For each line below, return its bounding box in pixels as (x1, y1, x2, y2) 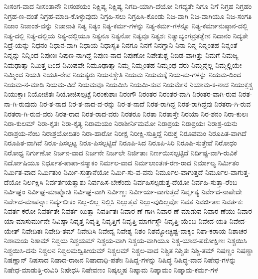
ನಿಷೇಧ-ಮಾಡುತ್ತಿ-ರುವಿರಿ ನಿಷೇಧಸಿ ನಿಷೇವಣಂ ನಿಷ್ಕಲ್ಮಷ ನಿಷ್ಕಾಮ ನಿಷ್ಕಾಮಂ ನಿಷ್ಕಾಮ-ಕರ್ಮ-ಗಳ (4, 265, 218, 275)
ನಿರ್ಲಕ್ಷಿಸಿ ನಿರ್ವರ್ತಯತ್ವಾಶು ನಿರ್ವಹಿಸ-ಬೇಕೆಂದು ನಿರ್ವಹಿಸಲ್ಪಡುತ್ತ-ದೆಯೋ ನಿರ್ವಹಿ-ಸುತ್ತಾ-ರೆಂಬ (23, 176, 238, 187)
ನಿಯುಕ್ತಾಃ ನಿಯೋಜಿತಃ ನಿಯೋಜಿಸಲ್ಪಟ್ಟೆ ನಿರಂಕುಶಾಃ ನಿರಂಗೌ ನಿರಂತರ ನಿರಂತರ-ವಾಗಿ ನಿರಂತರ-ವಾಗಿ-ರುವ (4, 89, 237, 99)
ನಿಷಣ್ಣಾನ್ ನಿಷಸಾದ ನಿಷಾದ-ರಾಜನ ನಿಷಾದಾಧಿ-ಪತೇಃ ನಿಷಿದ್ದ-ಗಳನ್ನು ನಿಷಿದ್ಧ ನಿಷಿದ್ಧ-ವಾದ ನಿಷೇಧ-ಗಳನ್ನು (4, 255, 237, 265)
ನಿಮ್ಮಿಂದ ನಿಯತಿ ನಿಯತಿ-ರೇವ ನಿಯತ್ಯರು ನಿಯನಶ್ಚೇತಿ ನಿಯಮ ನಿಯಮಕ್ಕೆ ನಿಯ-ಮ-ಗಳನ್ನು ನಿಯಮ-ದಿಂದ (4, 69, 242, 80)
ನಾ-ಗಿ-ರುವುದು (4, 98, 37, 109)
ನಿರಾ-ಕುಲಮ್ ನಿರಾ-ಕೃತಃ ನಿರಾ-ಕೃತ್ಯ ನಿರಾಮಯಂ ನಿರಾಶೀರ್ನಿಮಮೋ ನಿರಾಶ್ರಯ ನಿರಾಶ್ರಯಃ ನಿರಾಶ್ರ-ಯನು (4, 118, 238, 129)
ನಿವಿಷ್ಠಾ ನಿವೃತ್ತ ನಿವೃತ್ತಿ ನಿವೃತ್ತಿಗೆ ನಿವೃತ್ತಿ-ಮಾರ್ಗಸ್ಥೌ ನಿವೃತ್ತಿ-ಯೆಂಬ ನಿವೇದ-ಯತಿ (52, 216, 228, 226)
